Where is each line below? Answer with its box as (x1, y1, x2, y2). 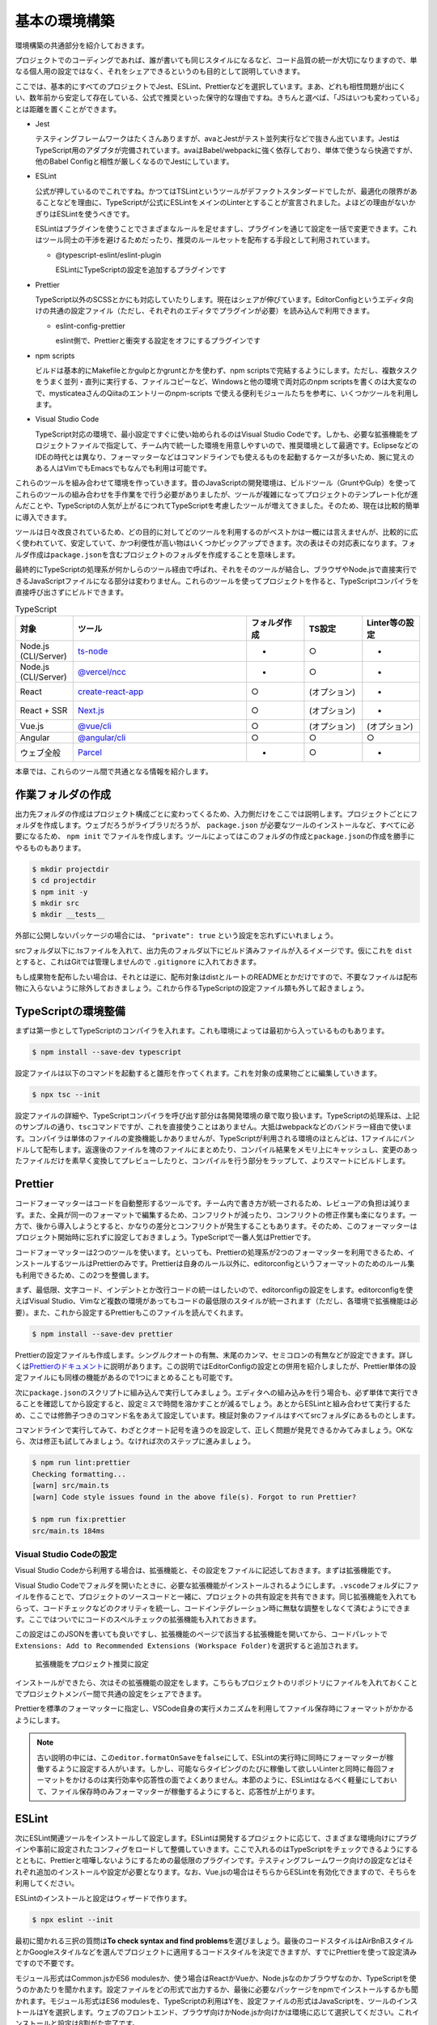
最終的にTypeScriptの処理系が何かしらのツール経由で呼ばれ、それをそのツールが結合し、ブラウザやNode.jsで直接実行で (15, 565, 418, 574)
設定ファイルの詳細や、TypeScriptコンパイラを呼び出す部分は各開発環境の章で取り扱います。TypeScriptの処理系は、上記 (15, 1111, 420, 1120)
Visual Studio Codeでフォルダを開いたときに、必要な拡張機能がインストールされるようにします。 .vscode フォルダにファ (15, 1580, 420, 1590)
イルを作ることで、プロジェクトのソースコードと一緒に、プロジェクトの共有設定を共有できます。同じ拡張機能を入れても (15, 1592, 417, 1601)
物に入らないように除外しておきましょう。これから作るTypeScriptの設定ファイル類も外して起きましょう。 (15, 983, 369, 992)
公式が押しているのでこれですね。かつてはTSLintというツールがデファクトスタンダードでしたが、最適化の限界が (35, 186, 410, 196)
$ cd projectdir (32, 876, 97, 885)
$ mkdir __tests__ (32, 910, 105, 919)
